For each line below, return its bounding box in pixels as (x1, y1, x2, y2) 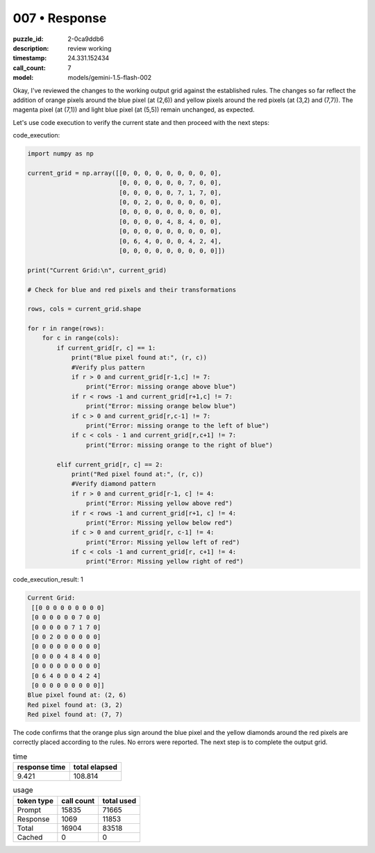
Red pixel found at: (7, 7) (27, 711, 123, 718)
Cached (17, 832, 43, 842)
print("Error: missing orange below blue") (85, 403, 237, 410)
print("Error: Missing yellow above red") (85, 500, 233, 507)
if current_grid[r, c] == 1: (56, 344, 156, 352)
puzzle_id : (12, 35, 44, 43)
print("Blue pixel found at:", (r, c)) (71, 354, 208, 362)
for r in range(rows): (27, 325, 105, 332)
